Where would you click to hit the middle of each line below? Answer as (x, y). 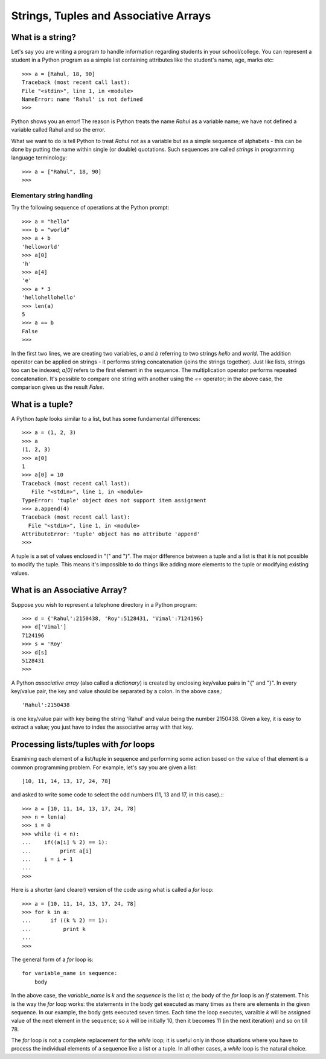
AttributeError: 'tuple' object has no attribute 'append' (111, 534)
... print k (54, 929)
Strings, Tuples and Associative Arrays (111, 16)
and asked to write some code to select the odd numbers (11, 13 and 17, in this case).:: (117, 795)
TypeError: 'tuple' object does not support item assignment (114, 500)
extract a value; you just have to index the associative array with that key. (102, 727)
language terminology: (39, 158)
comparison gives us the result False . (58, 387)
